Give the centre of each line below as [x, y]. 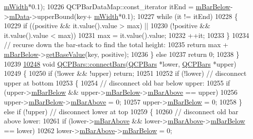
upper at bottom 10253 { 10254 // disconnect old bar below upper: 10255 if [117, 82]
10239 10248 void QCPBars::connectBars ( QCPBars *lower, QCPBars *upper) [120, 63]
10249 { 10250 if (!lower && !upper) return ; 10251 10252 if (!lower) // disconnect [125, 73]
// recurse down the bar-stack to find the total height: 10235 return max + [116, 44]
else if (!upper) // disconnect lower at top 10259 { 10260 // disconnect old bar [121, 111]
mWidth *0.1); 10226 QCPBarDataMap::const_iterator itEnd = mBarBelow [117, 6]
